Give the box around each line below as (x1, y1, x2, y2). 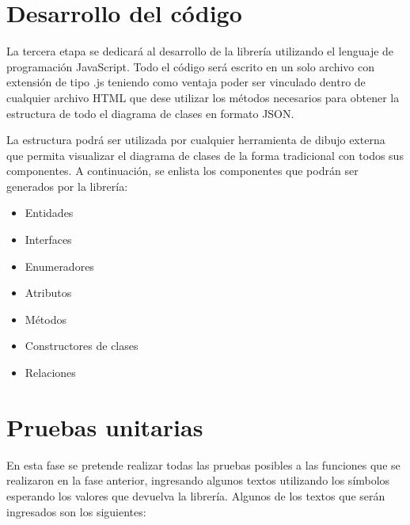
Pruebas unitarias (6, 410, 203, 443)
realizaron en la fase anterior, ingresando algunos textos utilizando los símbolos (6, 472, 390, 489)
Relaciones (25, 364, 76, 381)
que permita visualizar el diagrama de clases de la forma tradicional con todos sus (6, 146, 404, 163)
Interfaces (25, 231, 72, 248)
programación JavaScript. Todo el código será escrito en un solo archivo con (6, 58, 374, 74)
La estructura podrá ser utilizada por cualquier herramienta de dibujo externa (6, 131, 385, 148)
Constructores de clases (25, 337, 139, 354)
